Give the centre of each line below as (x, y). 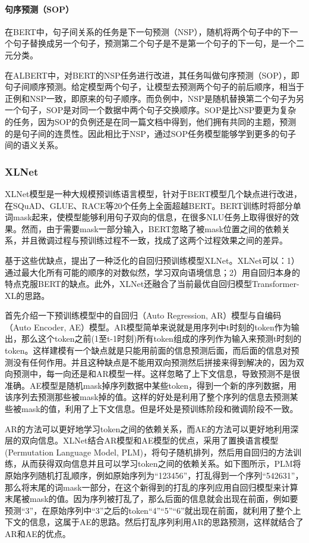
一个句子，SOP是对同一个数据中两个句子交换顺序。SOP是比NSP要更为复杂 (151, 110)
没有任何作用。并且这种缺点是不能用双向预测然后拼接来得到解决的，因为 (154, 362)
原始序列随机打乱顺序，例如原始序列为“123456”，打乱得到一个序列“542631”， (154, 475)
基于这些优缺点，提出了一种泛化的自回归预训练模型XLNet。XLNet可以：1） (152, 260)
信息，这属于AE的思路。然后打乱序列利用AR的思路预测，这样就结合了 (166, 522)
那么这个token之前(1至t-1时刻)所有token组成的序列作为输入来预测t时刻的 (161, 338)
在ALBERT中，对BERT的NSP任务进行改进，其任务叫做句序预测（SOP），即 (152, 75)
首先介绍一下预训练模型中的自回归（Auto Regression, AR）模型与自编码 (143, 315)
